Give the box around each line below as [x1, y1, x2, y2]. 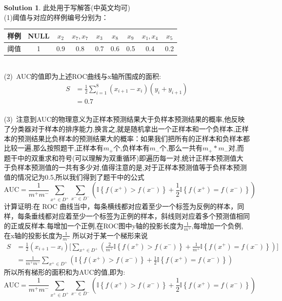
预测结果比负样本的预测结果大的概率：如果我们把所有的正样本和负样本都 [17, 133, 250, 143]
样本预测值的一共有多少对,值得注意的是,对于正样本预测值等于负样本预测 [17, 162, 247, 172]
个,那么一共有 [160, 143, 203, 153]
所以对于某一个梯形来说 [72, 230, 148, 240]
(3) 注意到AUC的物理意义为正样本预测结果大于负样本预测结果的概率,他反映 [4, 114, 245, 124]
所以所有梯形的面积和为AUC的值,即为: [4, 267, 125, 277]
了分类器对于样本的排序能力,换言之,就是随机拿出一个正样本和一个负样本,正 [4, 124, 242, 134]
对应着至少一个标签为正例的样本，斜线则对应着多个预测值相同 [51, 210, 250, 221]
